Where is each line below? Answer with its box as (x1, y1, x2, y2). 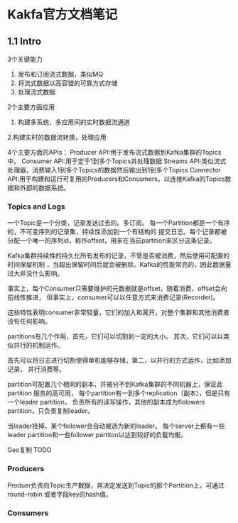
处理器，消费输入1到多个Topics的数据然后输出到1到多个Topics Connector (7, 166, 222, 174)
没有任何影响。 (7, 317, 51, 326)
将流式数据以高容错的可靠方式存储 (17, 79, 118, 87)
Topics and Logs (7, 202, 65, 211)
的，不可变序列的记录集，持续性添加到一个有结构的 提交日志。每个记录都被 (7, 228, 227, 236)
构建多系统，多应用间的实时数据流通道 (17, 118, 130, 126)
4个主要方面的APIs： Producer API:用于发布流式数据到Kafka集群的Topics (7, 148, 222, 156)
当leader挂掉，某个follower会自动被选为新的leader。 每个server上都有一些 (7, 422, 225, 430)
